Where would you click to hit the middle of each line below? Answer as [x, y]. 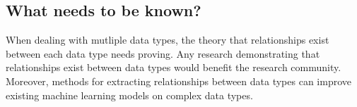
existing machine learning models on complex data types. [129, 95]
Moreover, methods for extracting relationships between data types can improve [178, 81]
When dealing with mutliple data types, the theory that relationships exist [168, 40]
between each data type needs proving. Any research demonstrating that [163, 53]
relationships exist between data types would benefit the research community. [174, 67]
